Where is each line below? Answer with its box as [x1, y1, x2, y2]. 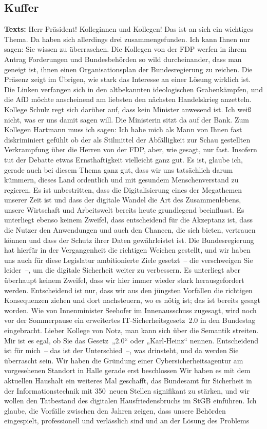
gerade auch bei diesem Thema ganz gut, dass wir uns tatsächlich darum [4, 164, 233, 175]
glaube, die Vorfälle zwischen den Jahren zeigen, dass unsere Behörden [4, 405, 226, 416]
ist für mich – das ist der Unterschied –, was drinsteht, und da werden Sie [4, 345, 239, 356]
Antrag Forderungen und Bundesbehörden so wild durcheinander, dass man [4, 53, 242, 64]
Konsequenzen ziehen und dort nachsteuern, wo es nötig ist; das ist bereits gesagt [4, 295, 260, 305]
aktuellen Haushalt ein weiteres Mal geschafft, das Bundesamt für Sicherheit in [4, 375, 252, 385]
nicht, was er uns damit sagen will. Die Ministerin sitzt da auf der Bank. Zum [4, 114, 249, 125]
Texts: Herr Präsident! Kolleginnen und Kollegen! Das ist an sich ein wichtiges [4, 24, 253, 34]
